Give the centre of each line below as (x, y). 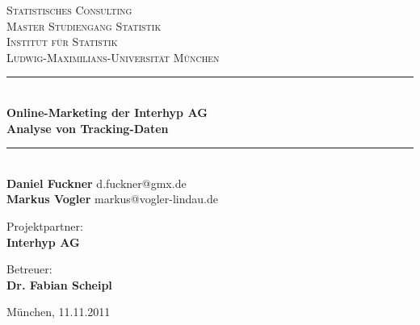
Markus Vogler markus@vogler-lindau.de (113, 199)
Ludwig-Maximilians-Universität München (113, 57)
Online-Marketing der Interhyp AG (107, 112)
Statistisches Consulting (69, 10)
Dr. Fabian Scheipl (59, 284)
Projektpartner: (45, 225)
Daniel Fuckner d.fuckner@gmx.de (97, 183)
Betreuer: (29, 269)
